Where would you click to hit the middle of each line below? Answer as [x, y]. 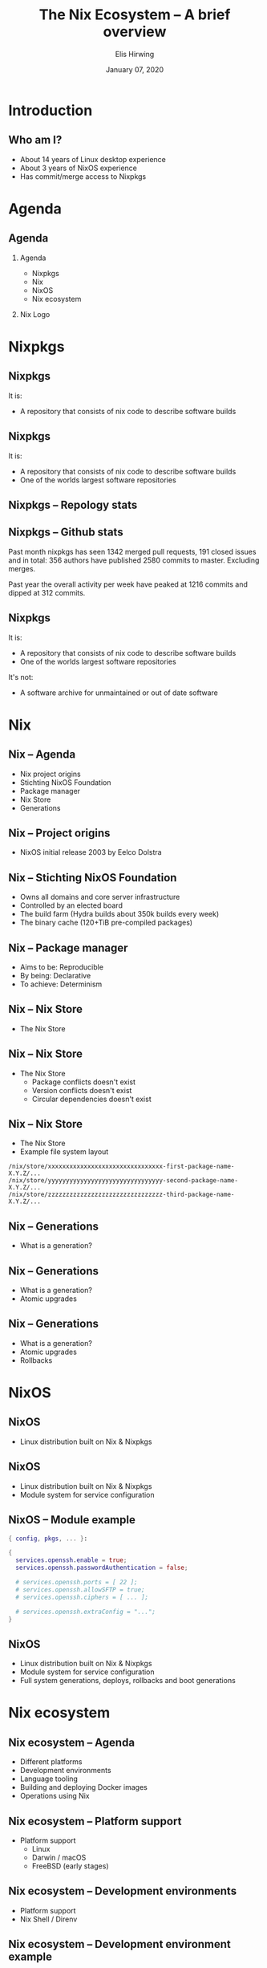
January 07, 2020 [135, 69]
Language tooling [49, 1779]
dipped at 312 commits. [47, 592]
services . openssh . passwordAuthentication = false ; [102, 1568]
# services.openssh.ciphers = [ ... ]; [82, 1597]
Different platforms [51, 1762]
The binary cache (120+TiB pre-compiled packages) [106, 923]
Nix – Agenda [42, 755]
